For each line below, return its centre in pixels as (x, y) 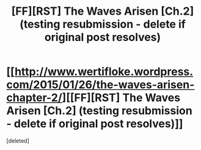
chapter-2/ (34, 98)
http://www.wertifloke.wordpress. (104, 72)
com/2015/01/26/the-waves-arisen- (100, 85)
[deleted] (18, 141)
